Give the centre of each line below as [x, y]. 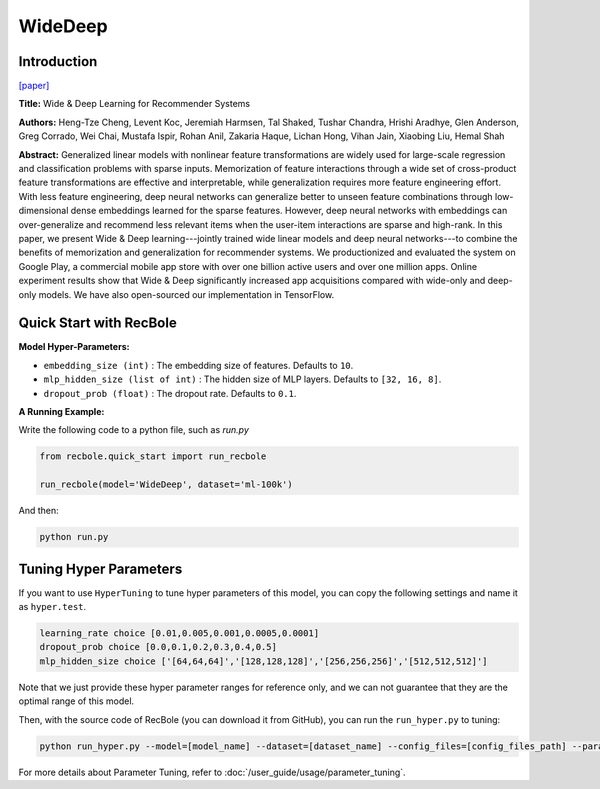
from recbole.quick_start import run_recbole [153, 456]
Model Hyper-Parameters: [74, 347]
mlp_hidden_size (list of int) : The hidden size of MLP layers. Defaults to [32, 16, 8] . [242, 379]
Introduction [58, 61]
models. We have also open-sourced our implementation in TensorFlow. [186, 294]
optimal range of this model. [76, 701]
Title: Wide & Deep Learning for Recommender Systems [134, 104]
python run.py [74, 537]
